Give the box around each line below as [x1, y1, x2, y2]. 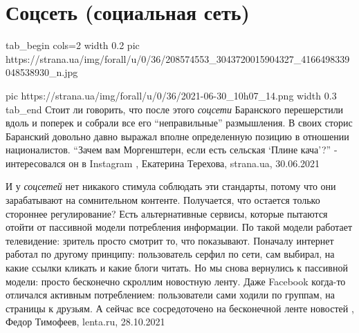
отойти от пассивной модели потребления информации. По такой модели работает [6, 220, 353, 234]
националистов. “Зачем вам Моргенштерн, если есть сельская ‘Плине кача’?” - [6, 142, 338, 157]
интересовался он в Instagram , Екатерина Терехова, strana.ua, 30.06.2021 [6, 155, 320, 170]
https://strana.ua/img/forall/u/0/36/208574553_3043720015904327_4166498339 [6, 51, 350, 66]
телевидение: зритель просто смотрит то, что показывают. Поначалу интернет [6, 233, 334, 247]
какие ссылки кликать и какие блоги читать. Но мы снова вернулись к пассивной [6, 260, 348, 275]
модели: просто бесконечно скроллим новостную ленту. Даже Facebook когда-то [6, 274, 346, 288]
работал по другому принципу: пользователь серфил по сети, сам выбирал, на [6, 247, 335, 261]
